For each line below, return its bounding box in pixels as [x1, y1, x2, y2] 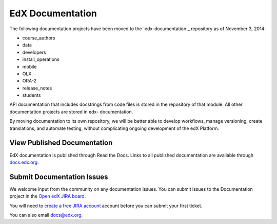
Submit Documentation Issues [9, 172, 108, 181]
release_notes [22, 85, 52, 91]
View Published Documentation [9, 139, 113, 147]
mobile [22, 63, 37, 70]
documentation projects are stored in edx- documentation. [9, 108, 133, 115]
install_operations [22, 56, 60, 62]
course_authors [22, 35, 55, 41]
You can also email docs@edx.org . [9, 212, 83, 218]
